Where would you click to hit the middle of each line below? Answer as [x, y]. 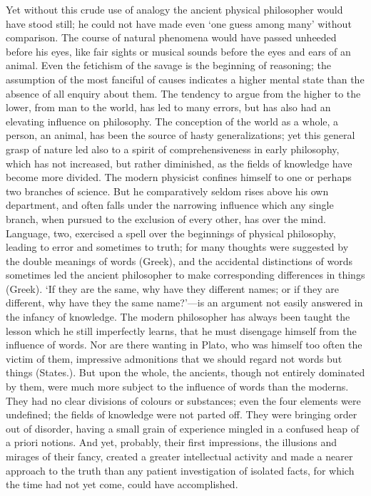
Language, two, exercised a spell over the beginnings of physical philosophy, [171, 233]
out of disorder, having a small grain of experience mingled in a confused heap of [183, 428]
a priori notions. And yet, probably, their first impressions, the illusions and [172, 442]
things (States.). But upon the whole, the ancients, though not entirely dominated [185, 372]
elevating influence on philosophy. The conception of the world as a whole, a [172, 121]
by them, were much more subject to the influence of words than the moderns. [177, 387]
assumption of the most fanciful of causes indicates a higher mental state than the [185, 79]
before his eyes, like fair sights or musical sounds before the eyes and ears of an [178, 51]
